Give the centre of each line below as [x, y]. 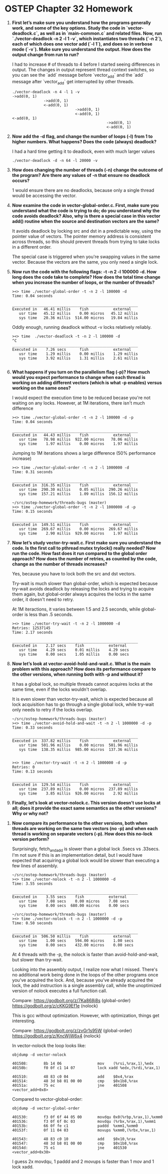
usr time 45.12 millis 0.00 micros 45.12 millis [78, 313]
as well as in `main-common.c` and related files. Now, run [101, 33]
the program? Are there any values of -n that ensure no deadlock [81, 175]
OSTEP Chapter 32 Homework [69, 9]
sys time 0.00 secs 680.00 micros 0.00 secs [74, 906]
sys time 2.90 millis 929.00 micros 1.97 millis [78, 533]
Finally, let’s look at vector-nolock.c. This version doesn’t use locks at [86, 803]
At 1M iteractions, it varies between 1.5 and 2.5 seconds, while [76, 609]
